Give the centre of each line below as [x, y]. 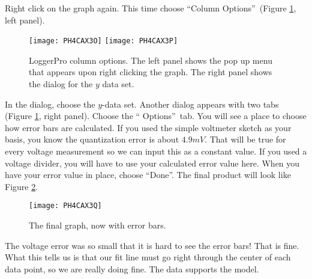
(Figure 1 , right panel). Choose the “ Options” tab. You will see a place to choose [156, 116]
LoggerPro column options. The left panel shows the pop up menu [151, 60]
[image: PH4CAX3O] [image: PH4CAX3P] [103, 41]
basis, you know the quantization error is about [92, 139]
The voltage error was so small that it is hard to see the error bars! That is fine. [152, 245]
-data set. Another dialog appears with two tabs [190, 104]
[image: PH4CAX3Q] [65, 206]
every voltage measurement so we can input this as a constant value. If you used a [156, 151]
